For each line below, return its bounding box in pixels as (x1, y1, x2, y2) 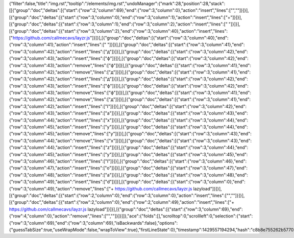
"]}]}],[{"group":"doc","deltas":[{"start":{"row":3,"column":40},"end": (90, 35, 229, 41)
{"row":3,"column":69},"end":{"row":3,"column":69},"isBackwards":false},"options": (9, 220, 178, 226)
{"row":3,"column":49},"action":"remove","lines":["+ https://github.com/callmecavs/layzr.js (9, 186, 193, 191)
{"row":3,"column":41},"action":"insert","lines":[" (9, 42, 106, 48)
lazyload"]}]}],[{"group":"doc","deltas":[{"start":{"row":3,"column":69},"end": (87, 206, 243, 212)
